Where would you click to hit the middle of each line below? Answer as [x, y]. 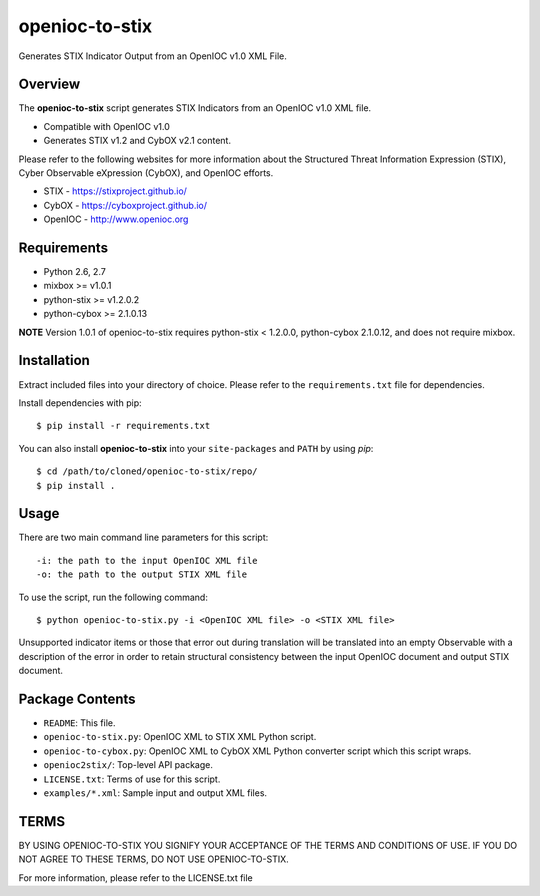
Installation [54, 360]
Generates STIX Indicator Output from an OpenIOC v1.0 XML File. [152, 56]
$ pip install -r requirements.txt [123, 426]
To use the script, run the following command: [113, 597]
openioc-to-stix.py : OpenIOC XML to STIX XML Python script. [180, 737]
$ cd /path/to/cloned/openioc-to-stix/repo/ [147, 471]
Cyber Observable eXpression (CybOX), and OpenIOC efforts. [146, 173]
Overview [49, 84]
